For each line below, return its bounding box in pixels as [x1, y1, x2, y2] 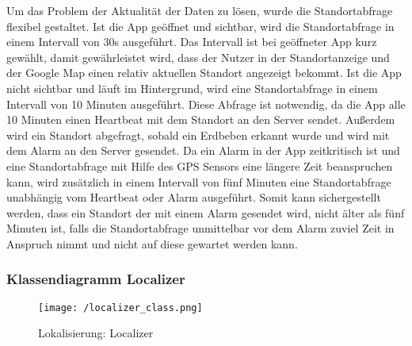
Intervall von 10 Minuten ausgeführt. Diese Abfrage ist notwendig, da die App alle [6, 95, 406, 112]
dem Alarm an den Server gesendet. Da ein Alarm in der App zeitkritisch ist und [6, 142, 400, 159]
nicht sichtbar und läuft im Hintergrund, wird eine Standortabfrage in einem [6, 79, 378, 96]
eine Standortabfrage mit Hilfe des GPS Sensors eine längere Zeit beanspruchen [6, 157, 393, 174]
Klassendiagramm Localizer [6, 269, 185, 289]
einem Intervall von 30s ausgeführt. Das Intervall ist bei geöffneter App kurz [6, 33, 377, 50]
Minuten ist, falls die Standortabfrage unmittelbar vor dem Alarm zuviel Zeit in [6, 220, 395, 236]
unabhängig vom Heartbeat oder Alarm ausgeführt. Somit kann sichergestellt [6, 189, 381, 206]
